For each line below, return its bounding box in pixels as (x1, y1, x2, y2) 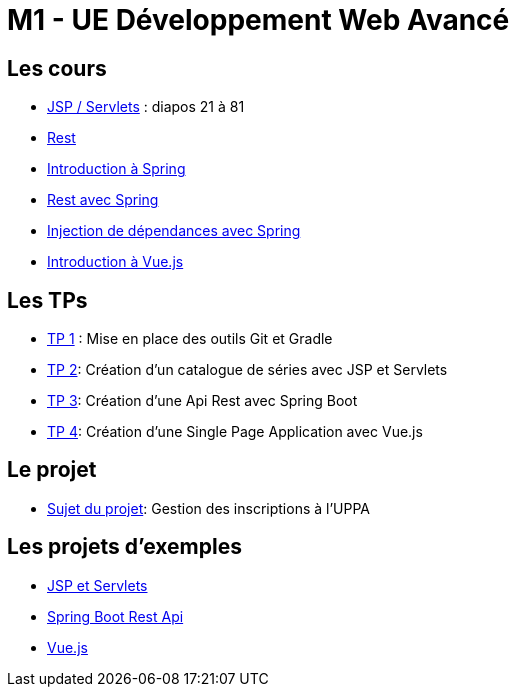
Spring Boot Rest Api (47, 607, 184, 625)
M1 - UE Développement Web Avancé (7, 3, 510, 37)
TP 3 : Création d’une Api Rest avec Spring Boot (47, 392, 358, 410)
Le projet (7, 457, 97, 483)
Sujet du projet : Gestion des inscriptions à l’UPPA (47, 499, 371, 517)
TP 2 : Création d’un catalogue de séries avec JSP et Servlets (47, 361, 448, 379)
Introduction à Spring (47, 160, 186, 178)
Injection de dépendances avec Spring (47, 222, 301, 240)
